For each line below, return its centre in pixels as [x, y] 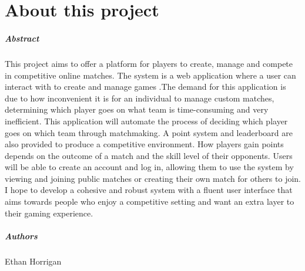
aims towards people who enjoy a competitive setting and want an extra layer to [150, 201]
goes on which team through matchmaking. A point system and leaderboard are [149, 132]
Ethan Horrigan [33, 261]
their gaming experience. [49, 213]
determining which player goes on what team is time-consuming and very [137, 109]
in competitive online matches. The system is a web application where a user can [150, 75]
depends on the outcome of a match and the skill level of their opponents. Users [149, 155]
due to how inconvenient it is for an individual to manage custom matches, [140, 98]
